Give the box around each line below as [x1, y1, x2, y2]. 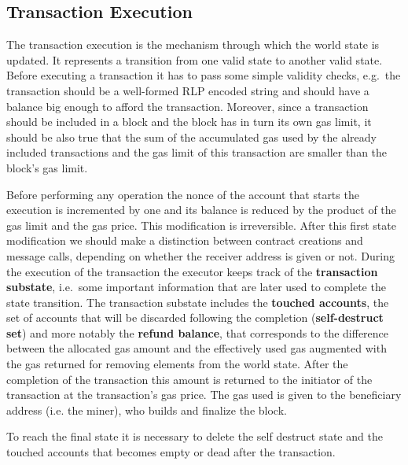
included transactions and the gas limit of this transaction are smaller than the [6, 144, 388, 161]
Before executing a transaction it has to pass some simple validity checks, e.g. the [6, 67, 401, 83]
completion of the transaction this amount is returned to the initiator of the [6, 371, 373, 387]
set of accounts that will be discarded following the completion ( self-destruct [6, 309, 384, 326]
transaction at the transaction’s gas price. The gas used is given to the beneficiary [6, 386, 402, 403]
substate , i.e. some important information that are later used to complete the [6, 279, 386, 295]
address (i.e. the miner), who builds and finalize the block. [6, 401, 287, 418]
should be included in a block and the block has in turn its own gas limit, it [6, 113, 372, 130]
